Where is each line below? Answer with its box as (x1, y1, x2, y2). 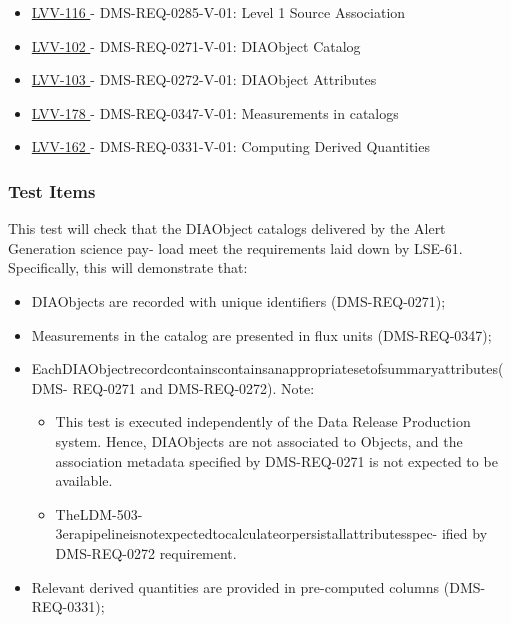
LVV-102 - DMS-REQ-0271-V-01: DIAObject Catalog (31, 35, 361, 56)
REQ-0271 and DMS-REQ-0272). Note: (72, 377, 315, 398)
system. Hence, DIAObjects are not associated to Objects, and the (55, 430, 463, 451)
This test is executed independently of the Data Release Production (55, 411, 471, 432)
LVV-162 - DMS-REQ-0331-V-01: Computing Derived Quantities (31, 136, 430, 157)
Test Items (8, 178, 96, 203)
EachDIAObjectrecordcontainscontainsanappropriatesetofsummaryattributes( (31, 358, 504, 379)
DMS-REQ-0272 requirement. (55, 542, 237, 563)
